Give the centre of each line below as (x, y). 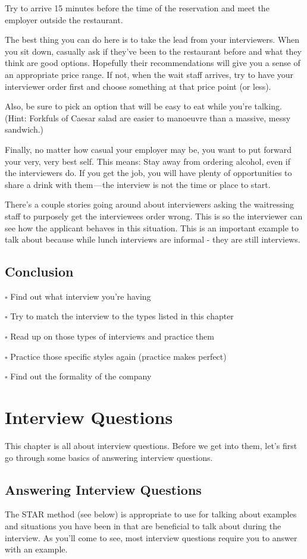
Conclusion (39, 271)
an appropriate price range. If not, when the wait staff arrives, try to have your (149, 74)
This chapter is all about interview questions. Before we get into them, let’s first (151, 445)
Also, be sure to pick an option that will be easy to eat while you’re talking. (143, 106)
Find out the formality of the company (81, 376)
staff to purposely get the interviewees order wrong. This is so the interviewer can (154, 216)
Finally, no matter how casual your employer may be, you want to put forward (148, 149)
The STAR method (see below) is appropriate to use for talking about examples (151, 514)
